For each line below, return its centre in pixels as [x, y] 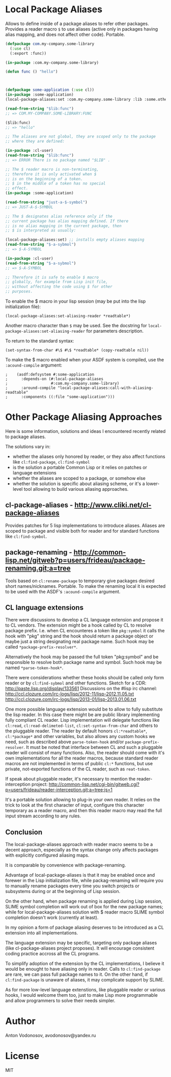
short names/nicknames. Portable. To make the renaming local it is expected [85, 586]
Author [20, 1021]
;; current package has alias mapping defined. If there [67, 221]
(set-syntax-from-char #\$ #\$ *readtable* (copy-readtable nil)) [77, 350]
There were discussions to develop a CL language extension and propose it [84, 620]
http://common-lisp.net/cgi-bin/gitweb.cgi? [94, 784]
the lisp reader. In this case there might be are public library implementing [83, 715]
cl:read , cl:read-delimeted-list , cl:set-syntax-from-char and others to [82, 726]
